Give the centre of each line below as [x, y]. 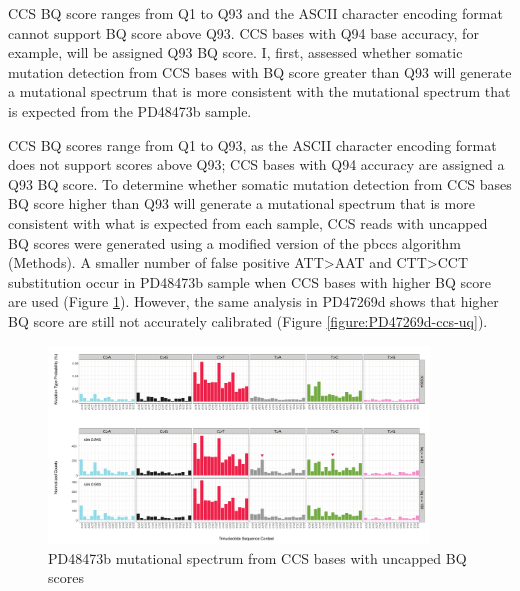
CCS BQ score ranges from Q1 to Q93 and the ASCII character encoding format [255, 13]
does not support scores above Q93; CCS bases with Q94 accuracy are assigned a [256, 164]
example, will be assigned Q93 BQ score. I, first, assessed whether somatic [235, 52]
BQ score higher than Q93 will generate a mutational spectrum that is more [241, 203]
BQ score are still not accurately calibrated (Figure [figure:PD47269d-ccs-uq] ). [248, 320]
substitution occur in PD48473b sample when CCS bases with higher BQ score [249, 281]
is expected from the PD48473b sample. [130, 110]
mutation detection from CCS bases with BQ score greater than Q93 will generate [260, 71]
